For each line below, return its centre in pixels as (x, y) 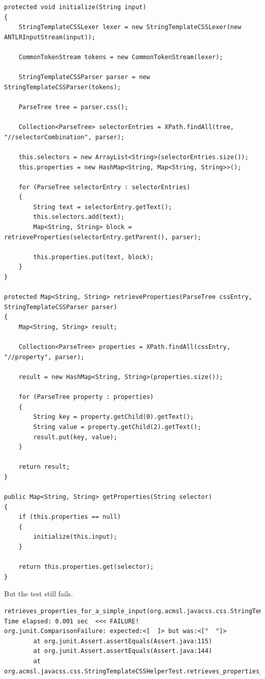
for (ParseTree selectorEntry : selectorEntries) (104, 187)
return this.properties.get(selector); (86, 567)
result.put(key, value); (75, 437)
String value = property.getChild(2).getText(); (117, 427)
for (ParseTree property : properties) (86, 397)
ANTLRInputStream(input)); (50, 37)
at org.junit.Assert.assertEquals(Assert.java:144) (123, 651)
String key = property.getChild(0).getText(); (114, 417)
